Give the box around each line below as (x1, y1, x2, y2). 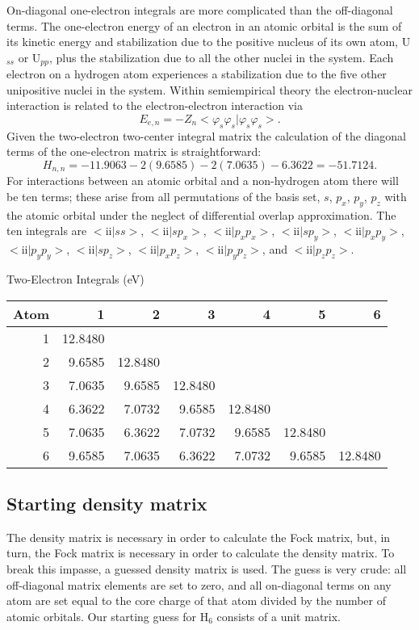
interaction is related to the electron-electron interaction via (6, 97, 303, 114)
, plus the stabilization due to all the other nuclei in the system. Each (48, 48, 394, 65)
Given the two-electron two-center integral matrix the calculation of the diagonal (6, 127, 406, 144)
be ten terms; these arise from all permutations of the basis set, (6, 188, 321, 205)
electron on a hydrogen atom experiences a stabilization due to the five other (6, 65, 387, 82)
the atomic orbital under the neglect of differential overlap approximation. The (6, 206, 396, 223)
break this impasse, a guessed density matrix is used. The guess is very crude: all (6, 561, 407, 577)
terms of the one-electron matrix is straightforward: (6, 143, 262, 160)
